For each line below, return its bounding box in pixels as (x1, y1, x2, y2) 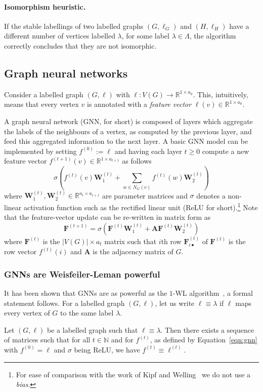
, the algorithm (189, 30, 236, 41)
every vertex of (4, 307, 50, 318)
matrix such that (104, 236, 157, 246)
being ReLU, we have (74, 344, 140, 355)
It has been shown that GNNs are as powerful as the (4, 287, 167, 298)
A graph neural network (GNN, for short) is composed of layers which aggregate (4, 115, 253, 126)
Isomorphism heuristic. (4, 1, 86, 12)
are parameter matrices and (102, 190, 188, 201)
